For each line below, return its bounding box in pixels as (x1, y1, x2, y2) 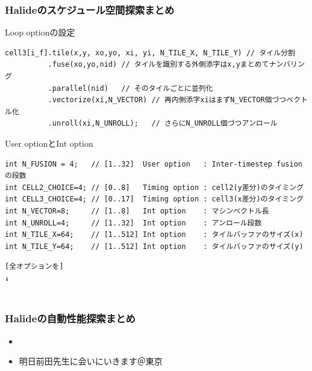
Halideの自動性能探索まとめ (5, 311, 136, 326)
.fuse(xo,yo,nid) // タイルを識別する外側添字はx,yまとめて (48, 60, 269, 69)
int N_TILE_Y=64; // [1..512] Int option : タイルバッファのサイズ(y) (5, 242, 304, 251)
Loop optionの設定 (5, 26, 75, 38)
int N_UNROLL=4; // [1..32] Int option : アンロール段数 (5, 218, 262, 227)
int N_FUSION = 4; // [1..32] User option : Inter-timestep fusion (5, 159, 302, 168)
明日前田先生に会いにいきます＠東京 (19, 355, 163, 367)
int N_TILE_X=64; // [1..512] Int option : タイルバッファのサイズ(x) (5, 230, 304, 239)
